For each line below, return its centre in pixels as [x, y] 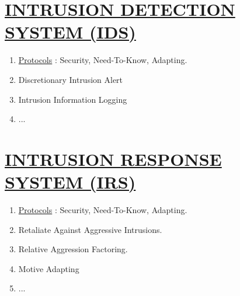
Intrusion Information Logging [73, 99]
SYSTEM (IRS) [70, 182]
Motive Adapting [49, 268]
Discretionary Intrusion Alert [71, 79]
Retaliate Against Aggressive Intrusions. [90, 229]
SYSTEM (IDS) [70, 32]
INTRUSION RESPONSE [113, 159]
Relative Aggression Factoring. [73, 249]
